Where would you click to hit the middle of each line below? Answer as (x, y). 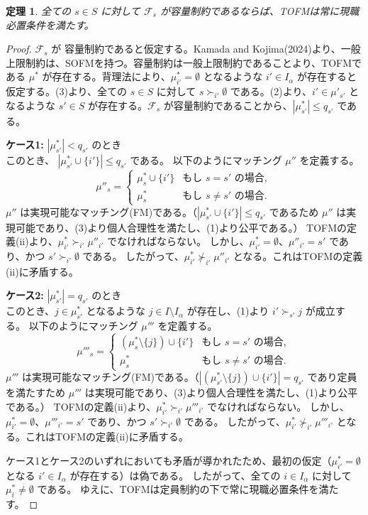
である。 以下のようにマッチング (206, 160)
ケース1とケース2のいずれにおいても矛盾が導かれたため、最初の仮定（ (169, 461)
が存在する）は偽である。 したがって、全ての (175, 475)
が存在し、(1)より (228, 311)
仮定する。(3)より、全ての (67, 91)
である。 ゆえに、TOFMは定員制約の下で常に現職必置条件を (178, 489)
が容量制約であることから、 (228, 105)
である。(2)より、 (271, 91)
